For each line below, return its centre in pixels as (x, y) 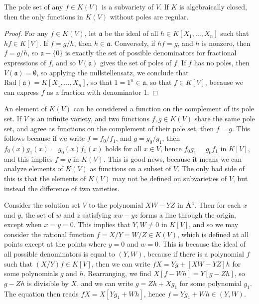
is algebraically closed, (213, 6)
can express (21, 92)
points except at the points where (55, 244)
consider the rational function (49, 234)
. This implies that (102, 224)
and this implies (28, 158)
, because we (224, 82)
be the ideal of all (131, 33)
